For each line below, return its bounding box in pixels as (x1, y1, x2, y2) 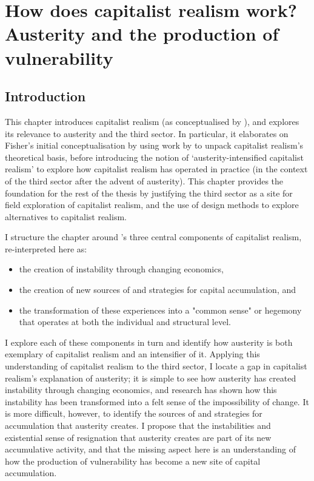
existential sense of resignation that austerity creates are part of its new (5, 431, 272, 443)
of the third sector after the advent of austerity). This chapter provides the (5, 174, 284, 187)
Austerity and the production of (5, 21, 279, 46)
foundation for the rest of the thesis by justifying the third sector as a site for (5, 186, 293, 199)
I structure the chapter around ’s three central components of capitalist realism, (5, 230, 302, 243)
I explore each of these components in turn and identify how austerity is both (5, 335, 293, 348)
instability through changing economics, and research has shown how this (5, 383, 277, 396)
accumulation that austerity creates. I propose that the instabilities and (5, 419, 271, 432)
